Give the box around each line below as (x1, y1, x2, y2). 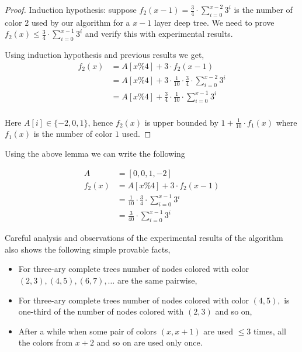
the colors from (18, 336, 73, 348)
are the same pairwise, (117, 274, 197, 287)
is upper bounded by (144, 116, 218, 128)
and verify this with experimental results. (85, 27, 233, 40)
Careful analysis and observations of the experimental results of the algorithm (5, 232, 283, 244)
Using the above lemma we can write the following (5, 147, 185, 159)
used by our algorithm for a (31, 16, 130, 28)
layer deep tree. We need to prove (154, 16, 275, 28)
